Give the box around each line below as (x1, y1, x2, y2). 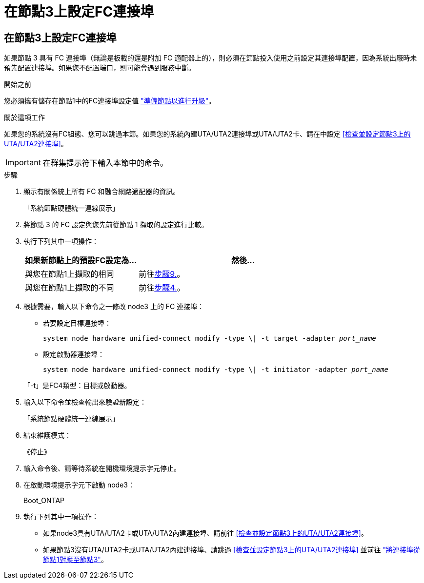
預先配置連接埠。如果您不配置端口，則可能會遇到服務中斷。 (4, 63, 195, 72)
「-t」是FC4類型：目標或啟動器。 (23, 381, 131, 390)
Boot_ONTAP (23, 496, 65, 505)
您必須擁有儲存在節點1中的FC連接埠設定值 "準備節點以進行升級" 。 (4, 97, 216, 105)
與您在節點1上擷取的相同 (25, 269, 114, 279)
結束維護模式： (23, 431, 71, 440)
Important (5, 157, 41, 168)
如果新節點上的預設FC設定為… (25, 255, 137, 266)
